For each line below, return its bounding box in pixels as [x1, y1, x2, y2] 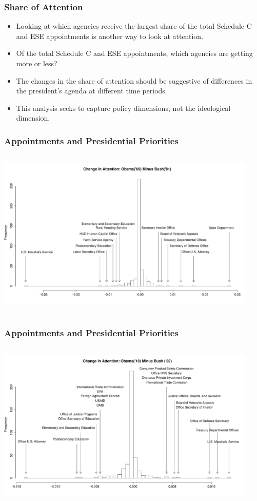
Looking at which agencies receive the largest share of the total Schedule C [16, 21, 252, 31]
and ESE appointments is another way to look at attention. [16, 30, 204, 41]
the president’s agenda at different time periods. [16, 85, 167, 96]
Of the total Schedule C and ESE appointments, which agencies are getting [16, 48, 253, 59]
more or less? [16, 58, 57, 68]
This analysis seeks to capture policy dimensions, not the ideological [16, 102, 231, 113]
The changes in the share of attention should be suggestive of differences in [16, 75, 252, 86]
